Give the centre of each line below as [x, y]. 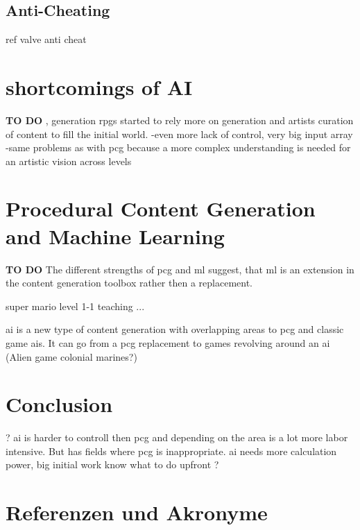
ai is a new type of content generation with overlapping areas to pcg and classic [175, 329]
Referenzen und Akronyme [137, 512]
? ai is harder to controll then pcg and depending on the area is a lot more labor [177, 437]
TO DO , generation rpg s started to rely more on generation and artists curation [180, 120]
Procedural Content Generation [161, 208]
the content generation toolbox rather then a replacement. [129, 283]
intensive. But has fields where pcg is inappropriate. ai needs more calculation [171, 451]
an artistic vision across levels [69, 161]
